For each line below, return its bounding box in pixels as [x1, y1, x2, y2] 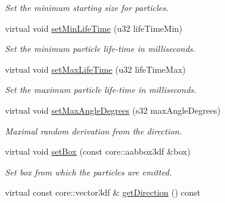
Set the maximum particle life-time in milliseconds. [5, 83, 197, 96]
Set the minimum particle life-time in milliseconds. [5, 42, 196, 55]
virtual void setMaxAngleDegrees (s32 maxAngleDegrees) [5, 103, 221, 116]
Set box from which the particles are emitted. [5, 165, 172, 178]
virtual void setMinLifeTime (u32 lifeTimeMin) [5, 21, 183, 34]
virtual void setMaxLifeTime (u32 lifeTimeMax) [5, 62, 186, 75]
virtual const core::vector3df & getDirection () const [5, 186, 201, 199]
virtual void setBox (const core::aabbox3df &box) [5, 145, 191, 158]
